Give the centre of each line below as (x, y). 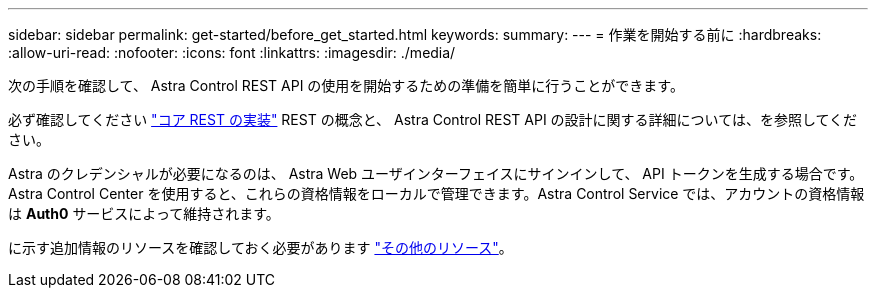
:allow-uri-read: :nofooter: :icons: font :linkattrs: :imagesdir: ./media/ (232, 52)
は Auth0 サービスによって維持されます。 (144, 213)
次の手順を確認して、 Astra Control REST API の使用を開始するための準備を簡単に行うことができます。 (346, 85)
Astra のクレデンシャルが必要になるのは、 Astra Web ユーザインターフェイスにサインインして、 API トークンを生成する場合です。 (436, 173)
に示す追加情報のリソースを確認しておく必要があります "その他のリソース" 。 (260, 247)
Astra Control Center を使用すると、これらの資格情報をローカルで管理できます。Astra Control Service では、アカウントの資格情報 (436, 193)
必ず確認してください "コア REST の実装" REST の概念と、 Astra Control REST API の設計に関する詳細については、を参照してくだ (433, 119)
